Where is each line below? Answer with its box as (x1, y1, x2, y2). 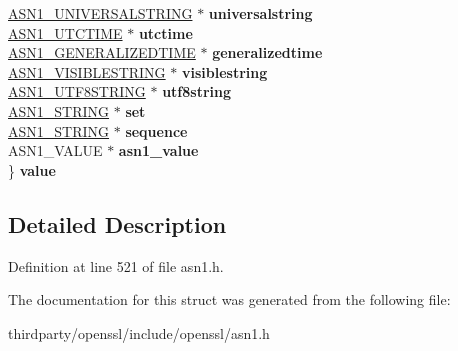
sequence (125, 120, 188, 141)
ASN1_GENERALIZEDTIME (8, 42, 196, 63)
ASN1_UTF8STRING (8, 81, 146, 102)
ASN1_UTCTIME (8, 22, 123, 43)
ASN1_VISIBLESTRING (8, 61, 166, 82)
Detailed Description (8, 208, 227, 239)
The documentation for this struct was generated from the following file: (8, 289, 451, 310)
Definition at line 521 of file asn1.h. (8, 255, 224, 276)
